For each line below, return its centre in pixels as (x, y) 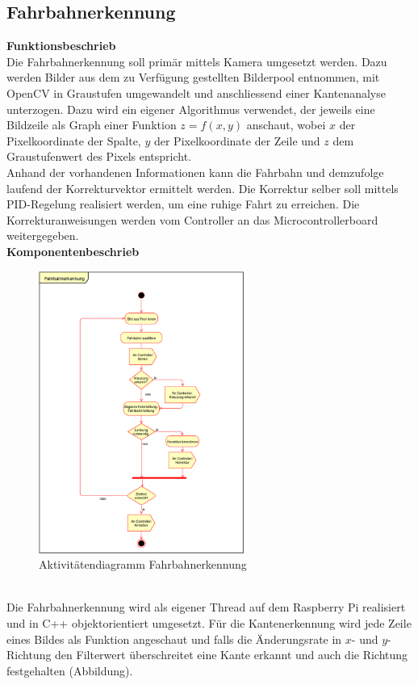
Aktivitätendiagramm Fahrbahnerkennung (143, 564)
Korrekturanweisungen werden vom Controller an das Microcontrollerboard (192, 219)
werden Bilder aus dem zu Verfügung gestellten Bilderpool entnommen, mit (193, 77)
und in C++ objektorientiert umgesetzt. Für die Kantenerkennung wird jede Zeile (209, 623)
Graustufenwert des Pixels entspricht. (99, 156)
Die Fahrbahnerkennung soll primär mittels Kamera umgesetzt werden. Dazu (197, 61)
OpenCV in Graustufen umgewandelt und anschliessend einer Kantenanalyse (196, 92)
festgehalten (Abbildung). (70, 670)
